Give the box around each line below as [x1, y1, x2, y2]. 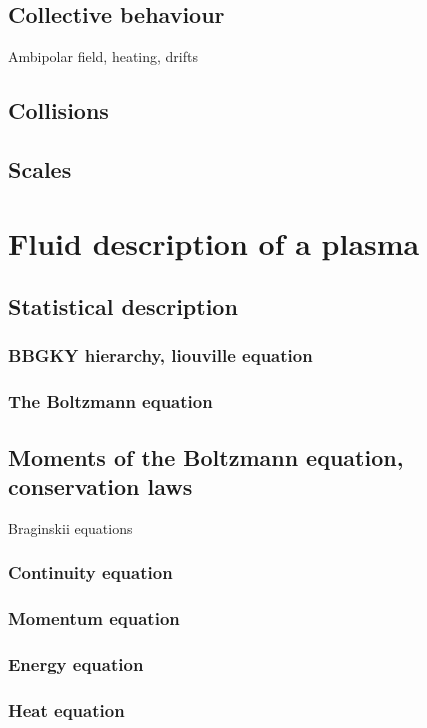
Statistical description [8, 291, 238, 322]
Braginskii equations [8, 517, 133, 538]
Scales [8, 153, 72, 184]
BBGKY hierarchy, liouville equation [8, 343, 313, 368]
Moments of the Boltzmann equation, [8, 441, 404, 472]
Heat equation [8, 697, 125, 722]
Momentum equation [8, 606, 180, 631]
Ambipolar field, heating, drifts [8, 46, 198, 67]
